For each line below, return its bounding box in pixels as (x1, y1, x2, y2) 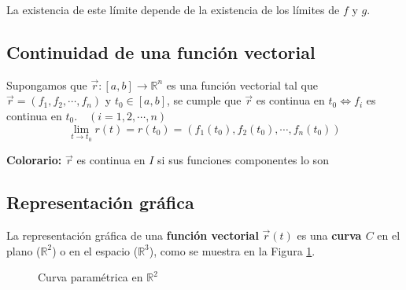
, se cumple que (167, 92, 242, 108)
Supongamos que (6, 76, 87, 93)
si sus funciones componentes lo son (157, 152, 329, 168)
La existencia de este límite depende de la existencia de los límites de (6, 2, 340, 17)
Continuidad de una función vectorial (6, 39, 316, 64)
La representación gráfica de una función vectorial (6, 227, 259, 243)
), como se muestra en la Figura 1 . (149, 242, 316, 259)
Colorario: (6, 152, 62, 168)
